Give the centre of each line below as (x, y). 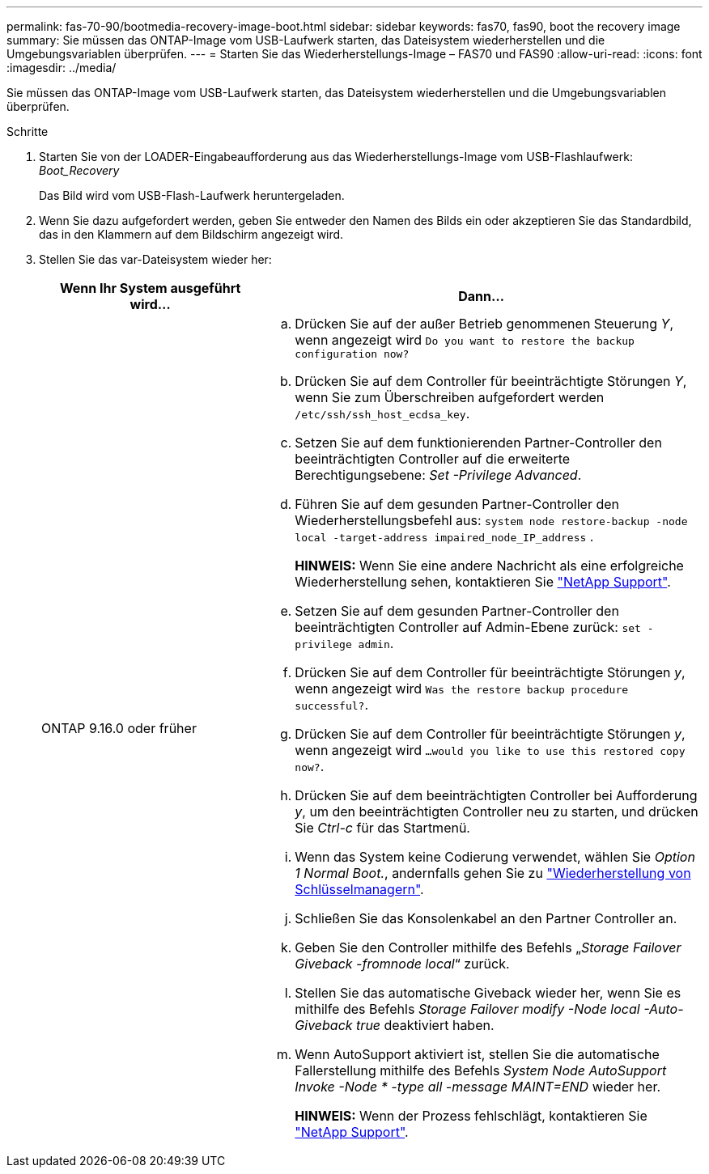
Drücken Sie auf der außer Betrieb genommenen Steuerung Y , (484, 324)
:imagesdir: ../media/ (62, 68)
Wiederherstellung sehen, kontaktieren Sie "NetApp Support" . (483, 582)
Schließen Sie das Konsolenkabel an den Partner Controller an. (486, 918)
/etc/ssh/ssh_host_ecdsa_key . (382, 413)
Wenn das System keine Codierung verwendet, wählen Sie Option (495, 857)
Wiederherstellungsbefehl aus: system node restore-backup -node (491, 520)
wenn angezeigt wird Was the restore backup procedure (462, 689)
